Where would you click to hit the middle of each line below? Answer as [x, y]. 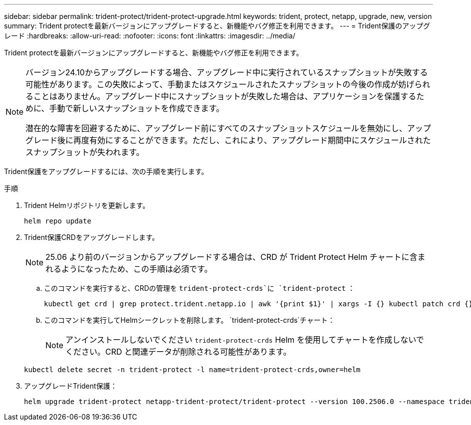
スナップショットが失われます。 [85, 152]
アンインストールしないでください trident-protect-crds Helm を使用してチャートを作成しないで [245, 340]
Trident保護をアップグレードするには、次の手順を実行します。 [106, 171]
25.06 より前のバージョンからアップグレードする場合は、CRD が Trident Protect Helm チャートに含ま [235, 257]
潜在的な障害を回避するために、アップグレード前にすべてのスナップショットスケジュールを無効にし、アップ [228, 128]
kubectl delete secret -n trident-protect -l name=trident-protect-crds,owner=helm [192, 370]
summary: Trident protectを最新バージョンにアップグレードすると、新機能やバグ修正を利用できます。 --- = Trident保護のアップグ [217, 26]
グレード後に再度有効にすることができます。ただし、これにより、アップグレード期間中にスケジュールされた [228, 140]
